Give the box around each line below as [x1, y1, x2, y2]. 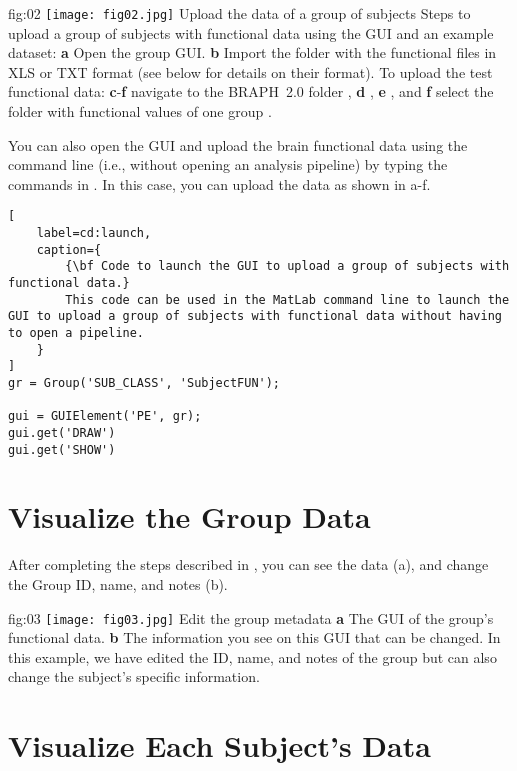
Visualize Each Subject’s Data [8, 725, 431, 766]
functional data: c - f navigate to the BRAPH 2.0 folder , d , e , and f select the [8, 81, 494, 102]
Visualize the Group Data [8, 496, 371, 537]
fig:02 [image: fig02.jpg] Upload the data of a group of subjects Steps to [8, 3, 471, 23]
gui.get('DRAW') [8, 425, 116, 440]
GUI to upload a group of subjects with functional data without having [8, 309, 502, 324]
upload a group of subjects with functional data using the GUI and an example [8, 22, 494, 43]
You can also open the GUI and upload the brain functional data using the [8, 134, 468, 155]
